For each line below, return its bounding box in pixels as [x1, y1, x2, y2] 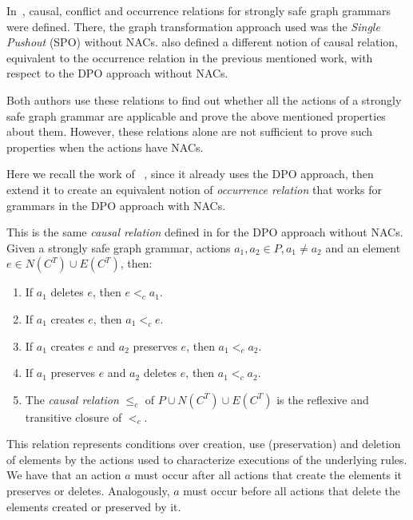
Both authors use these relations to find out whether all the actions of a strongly [6, 91, 402, 108]
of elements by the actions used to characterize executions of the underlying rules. [6, 451, 407, 467]
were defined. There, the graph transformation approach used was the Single [6, 18, 380, 34]
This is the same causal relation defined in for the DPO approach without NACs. [6, 224, 403, 240]
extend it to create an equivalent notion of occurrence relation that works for [6, 181, 382, 197]
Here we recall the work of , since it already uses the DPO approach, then [6, 165, 374, 182]
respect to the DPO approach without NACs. [6, 65, 228, 81]
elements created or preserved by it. [6, 498, 181, 514]
